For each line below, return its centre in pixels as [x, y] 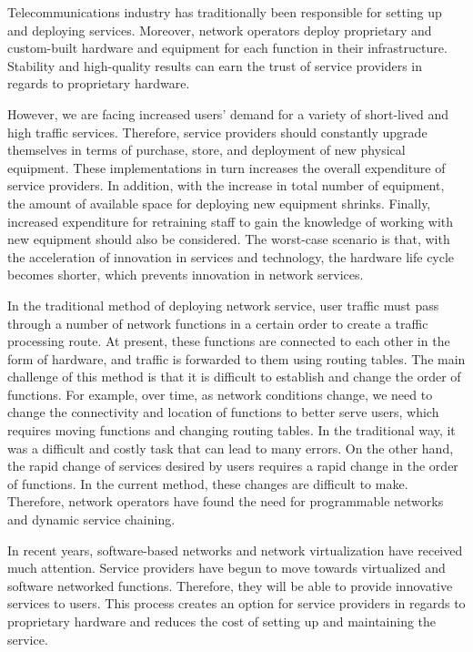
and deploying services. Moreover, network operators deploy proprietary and [220, 30]
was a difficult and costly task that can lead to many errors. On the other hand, [231, 448]
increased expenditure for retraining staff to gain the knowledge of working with [231, 221]
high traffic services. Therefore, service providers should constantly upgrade [217, 132]
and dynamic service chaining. [91, 520]
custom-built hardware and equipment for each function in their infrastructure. [227, 48]
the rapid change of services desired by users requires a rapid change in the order [233, 466]
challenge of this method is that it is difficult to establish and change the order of [234, 377]
